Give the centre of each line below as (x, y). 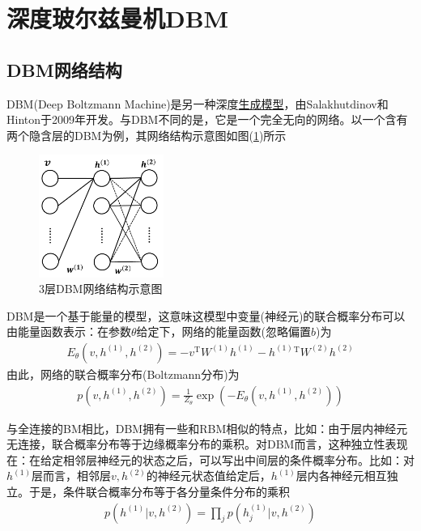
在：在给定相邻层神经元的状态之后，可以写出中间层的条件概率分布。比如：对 (210, 459)
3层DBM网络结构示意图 (101, 289)
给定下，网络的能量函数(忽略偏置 (224, 331)
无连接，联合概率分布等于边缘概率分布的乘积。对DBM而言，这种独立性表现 (207, 444)
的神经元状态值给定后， (208, 476)
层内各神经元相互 (341, 476)
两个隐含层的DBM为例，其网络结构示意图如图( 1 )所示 (147, 135)
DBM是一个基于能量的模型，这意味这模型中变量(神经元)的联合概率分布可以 (206, 315)
